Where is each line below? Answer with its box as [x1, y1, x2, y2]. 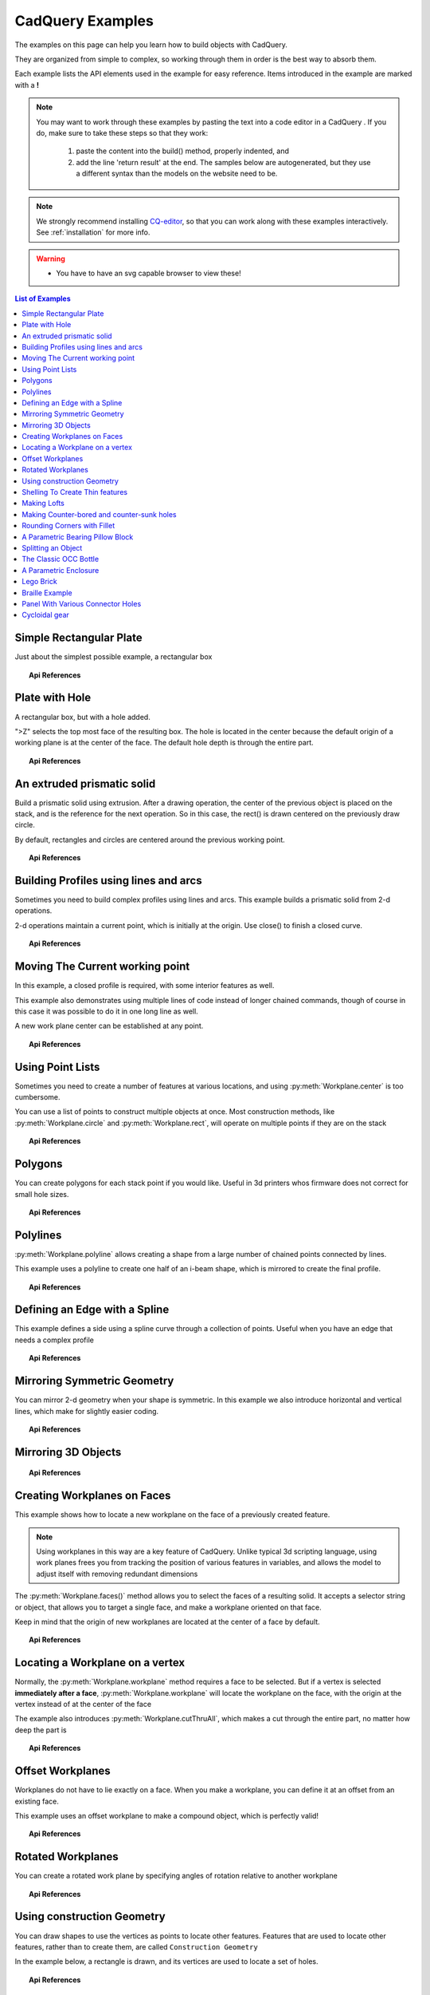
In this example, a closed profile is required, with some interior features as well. [14, 981, 275, 990]
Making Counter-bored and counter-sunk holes [21, 509, 177, 519]
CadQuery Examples [14, 12, 154, 30]
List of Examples [14, 294, 71, 303]
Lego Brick [21, 577, 57, 587]
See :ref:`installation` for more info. [36, 227, 150, 237]
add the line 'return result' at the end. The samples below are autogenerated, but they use [76, 157, 371, 167]
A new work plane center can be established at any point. [14, 1021, 204, 1031]
